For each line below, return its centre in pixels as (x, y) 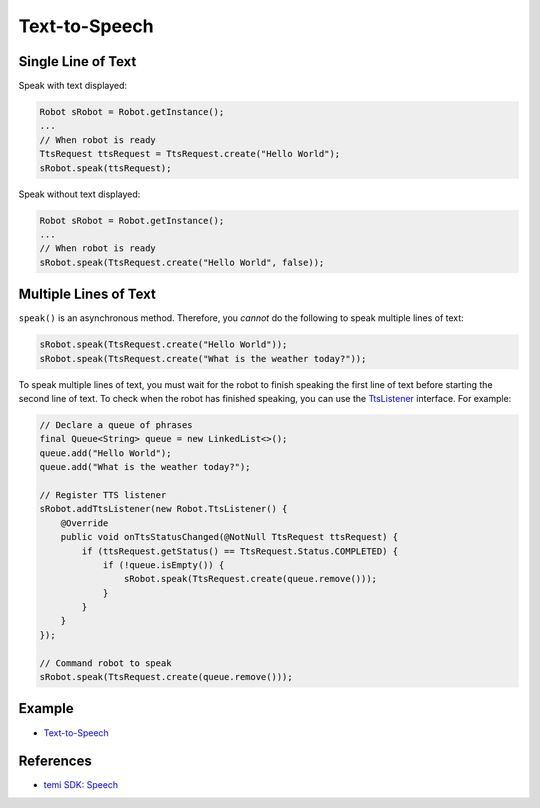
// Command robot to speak (105, 663)
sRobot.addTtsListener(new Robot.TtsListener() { (163, 509)
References (55, 761)
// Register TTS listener (103, 494)
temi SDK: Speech (81, 785)
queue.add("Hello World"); (105, 453)
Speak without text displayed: (79, 194)
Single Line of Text (77, 61)
